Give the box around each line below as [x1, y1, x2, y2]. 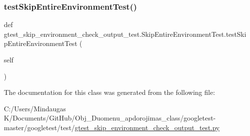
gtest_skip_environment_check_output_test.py [75, 122, 220, 132]
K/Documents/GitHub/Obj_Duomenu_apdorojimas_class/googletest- [4, 113, 216, 123]
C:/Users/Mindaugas [4, 103, 66, 113]
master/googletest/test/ [4, 122, 75, 132]
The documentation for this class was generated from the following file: [4, 87, 215, 97]
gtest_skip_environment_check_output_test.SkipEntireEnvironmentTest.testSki [4, 29, 247, 39]
